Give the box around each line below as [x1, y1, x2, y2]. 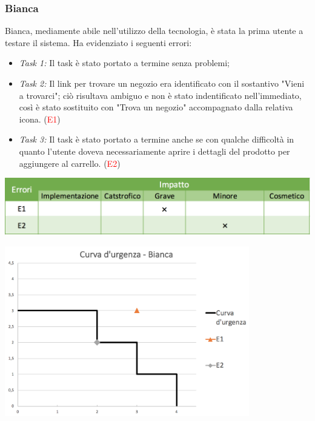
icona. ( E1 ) [19, 112, 61, 125]
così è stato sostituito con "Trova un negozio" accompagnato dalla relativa [19, 101, 293, 113]
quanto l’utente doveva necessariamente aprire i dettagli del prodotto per [19, 144, 290, 157]
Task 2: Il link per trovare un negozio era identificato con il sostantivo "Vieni [19, 77, 305, 89]
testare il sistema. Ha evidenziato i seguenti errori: [5, 36, 192, 49]
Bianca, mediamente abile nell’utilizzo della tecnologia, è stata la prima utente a [5, 24, 303, 37]
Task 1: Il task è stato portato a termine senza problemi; [19, 56, 230, 69]
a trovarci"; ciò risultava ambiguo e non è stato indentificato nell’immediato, [19, 89, 302, 101]
